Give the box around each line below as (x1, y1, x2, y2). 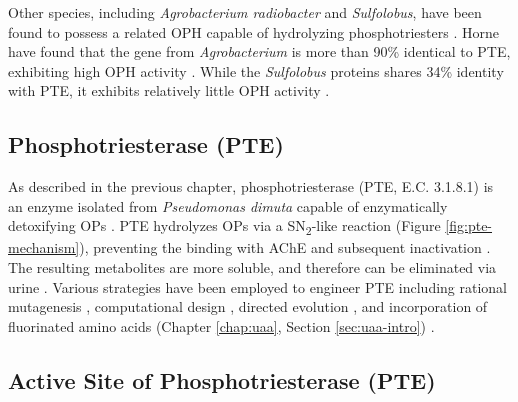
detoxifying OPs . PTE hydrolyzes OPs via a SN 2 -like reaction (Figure (8, 215, 441, 239)
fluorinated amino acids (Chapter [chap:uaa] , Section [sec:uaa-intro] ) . (8, 315, 435, 336)
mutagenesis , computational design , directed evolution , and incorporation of (8, 296, 488, 317)
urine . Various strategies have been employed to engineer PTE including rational (8, 276, 508, 297)
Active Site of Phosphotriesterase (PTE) (8, 364, 436, 395)
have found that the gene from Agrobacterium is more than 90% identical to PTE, (8, 41, 511, 62)
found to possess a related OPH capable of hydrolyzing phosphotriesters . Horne (8, 21, 499, 42)
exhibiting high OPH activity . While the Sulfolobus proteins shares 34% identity (8, 60, 504, 81)
